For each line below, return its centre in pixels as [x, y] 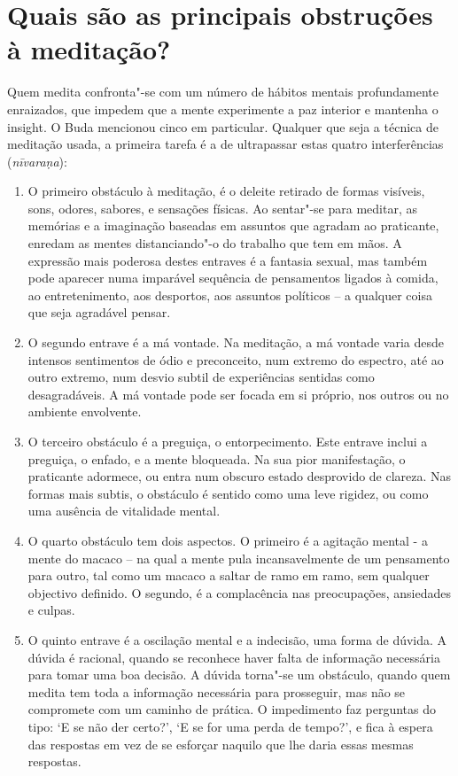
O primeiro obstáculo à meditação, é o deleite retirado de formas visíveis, [226, 191]
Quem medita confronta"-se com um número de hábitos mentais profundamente [223, 92]
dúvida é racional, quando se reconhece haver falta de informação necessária [234, 657]
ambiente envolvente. [85, 411]
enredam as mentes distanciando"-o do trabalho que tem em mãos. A [215, 243]
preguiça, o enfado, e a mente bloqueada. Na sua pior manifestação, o [217, 458]
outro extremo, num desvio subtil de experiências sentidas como [201, 377]
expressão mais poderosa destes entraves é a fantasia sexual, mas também [228, 260]
